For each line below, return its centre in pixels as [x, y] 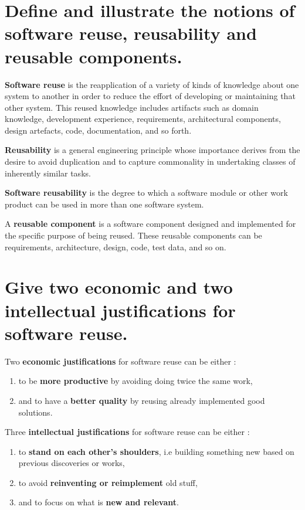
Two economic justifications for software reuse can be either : [121, 361]
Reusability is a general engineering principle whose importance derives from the [152, 150]
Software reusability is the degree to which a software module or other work [146, 193]
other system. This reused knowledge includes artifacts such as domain [132, 107]
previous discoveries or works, [72, 463]
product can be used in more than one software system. [104, 204]
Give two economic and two [119, 287]
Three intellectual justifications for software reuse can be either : [127, 432]
